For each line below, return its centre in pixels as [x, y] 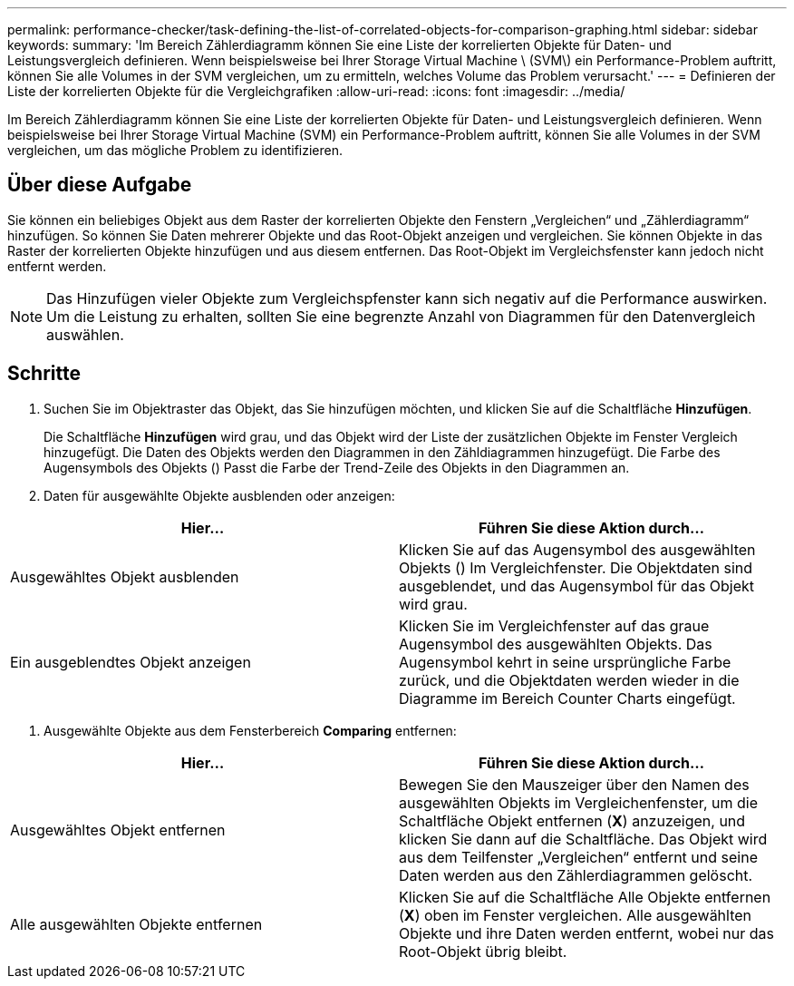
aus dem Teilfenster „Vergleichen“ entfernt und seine [578, 857]
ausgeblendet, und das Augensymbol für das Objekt [577, 586]
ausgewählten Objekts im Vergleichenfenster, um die [578, 802]
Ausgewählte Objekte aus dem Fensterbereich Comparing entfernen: [250, 730]
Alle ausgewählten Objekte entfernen [136, 924]
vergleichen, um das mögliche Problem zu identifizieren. [175, 150]
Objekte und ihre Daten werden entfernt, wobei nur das [586, 933]
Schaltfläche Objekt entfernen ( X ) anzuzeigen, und [572, 820]
